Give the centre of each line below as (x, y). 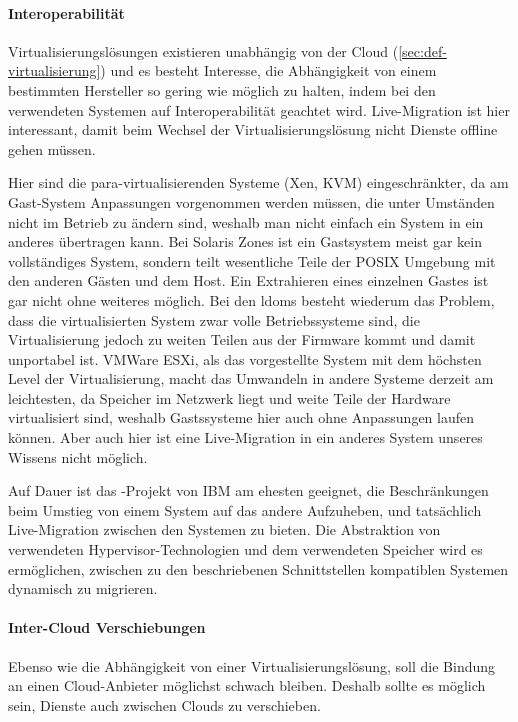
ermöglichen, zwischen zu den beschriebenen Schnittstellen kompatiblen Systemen (258, 568)
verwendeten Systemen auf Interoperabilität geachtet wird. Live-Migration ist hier (259, 109)
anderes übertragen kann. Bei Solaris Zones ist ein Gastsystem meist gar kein (245, 241)
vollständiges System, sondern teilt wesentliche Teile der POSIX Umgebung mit (252, 260)
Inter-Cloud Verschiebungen (107, 627)
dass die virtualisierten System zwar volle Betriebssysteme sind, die (214, 319)
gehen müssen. (52, 148)
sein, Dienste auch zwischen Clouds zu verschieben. (164, 704)
